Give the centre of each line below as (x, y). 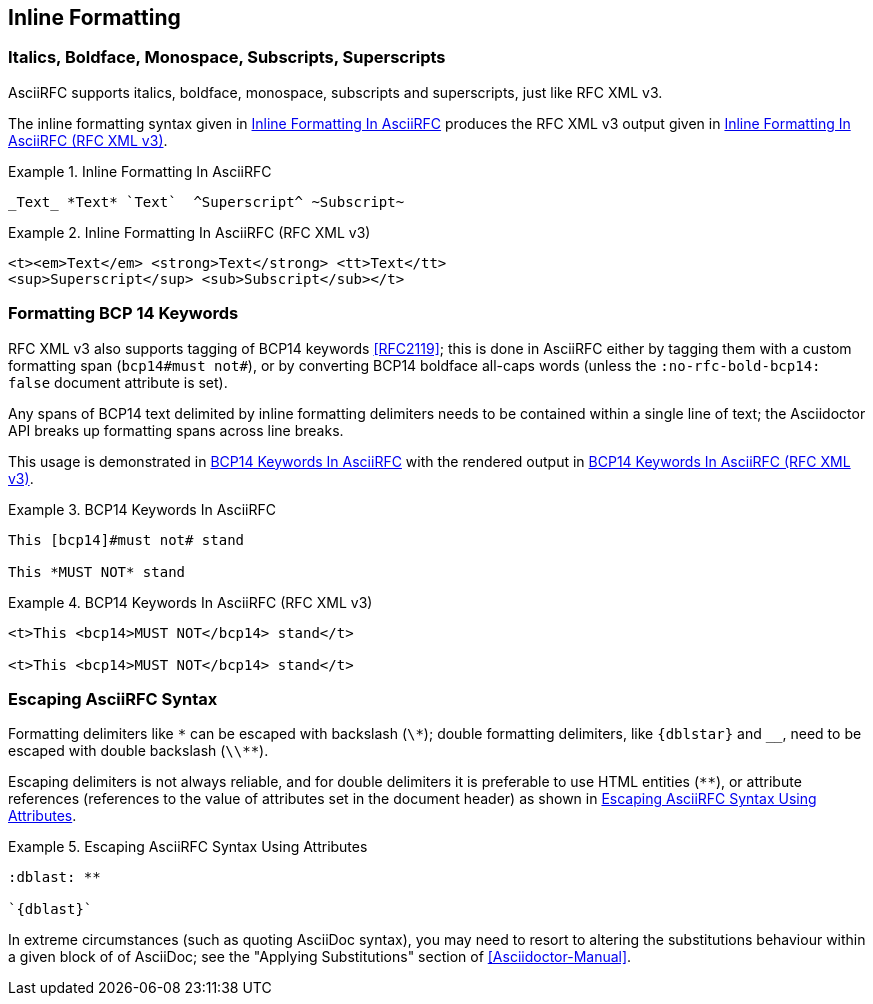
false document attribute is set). (118, 382)
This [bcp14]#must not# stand (126, 539)
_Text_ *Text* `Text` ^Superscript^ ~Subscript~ (206, 201)
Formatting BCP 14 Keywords (123, 313)
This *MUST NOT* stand (97, 571)
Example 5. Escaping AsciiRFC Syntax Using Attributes (188, 847)
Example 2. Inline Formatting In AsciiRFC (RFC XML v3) (189, 232)
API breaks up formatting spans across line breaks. (176, 430)
